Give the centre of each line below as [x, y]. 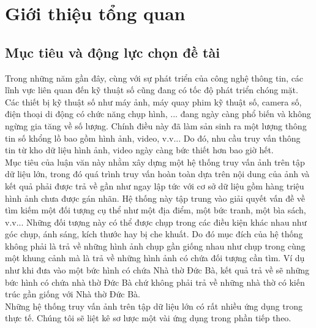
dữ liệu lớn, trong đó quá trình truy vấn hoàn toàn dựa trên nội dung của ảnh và [157, 174]
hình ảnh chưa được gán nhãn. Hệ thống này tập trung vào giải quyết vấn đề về [155, 198]
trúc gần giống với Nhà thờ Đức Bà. [73, 294]
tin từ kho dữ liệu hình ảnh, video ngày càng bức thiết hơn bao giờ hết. [139, 150]
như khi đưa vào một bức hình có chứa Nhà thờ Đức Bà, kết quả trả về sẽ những [157, 270]
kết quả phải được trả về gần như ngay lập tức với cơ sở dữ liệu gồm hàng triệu [155, 185]
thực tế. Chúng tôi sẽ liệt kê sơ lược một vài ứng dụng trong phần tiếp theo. [148, 318]
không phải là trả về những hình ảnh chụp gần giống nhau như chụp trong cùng [155, 246]
